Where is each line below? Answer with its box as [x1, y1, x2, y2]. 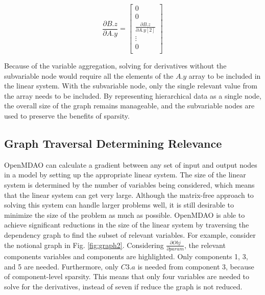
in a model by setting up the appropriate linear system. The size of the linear [4, 169, 246, 180]
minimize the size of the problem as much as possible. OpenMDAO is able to [4, 209, 245, 220]
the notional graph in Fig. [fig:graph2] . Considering [4, 239, 164, 250]
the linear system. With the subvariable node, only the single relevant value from [4, 80, 257, 91]
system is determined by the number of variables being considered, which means [4, 179, 255, 190]
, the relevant [184, 239, 226, 250]
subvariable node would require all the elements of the [4, 70, 174, 81]
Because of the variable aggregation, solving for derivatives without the [4, 60, 227, 71]
